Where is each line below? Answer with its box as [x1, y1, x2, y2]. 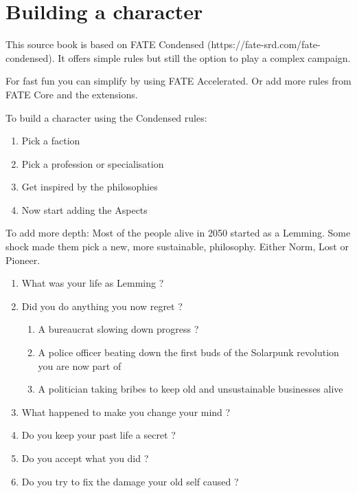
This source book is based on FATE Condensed [5, 37, 205, 52]
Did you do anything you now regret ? [21, 298, 183, 313]
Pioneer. [5, 252, 41, 267]
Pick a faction [21, 133, 80, 148]
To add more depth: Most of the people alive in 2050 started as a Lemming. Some [5, 226, 351, 240]
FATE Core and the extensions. [5, 87, 138, 101]
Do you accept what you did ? [21, 451, 149, 465]
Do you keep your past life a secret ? [21, 428, 176, 442]
